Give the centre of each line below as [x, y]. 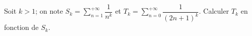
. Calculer [214, 11]
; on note [49, 11]
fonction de [22, 27]
